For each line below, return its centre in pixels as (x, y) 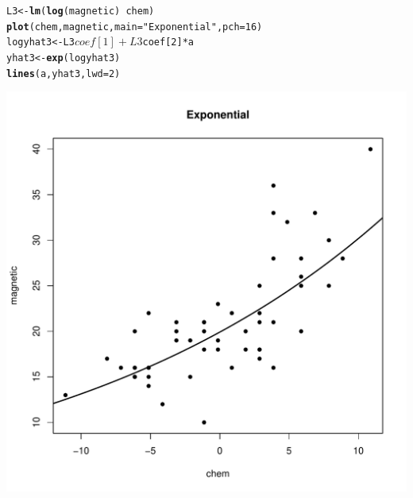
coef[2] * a (168, 42)
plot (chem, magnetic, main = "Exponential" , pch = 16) (135, 27)
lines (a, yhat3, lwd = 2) (64, 73)
